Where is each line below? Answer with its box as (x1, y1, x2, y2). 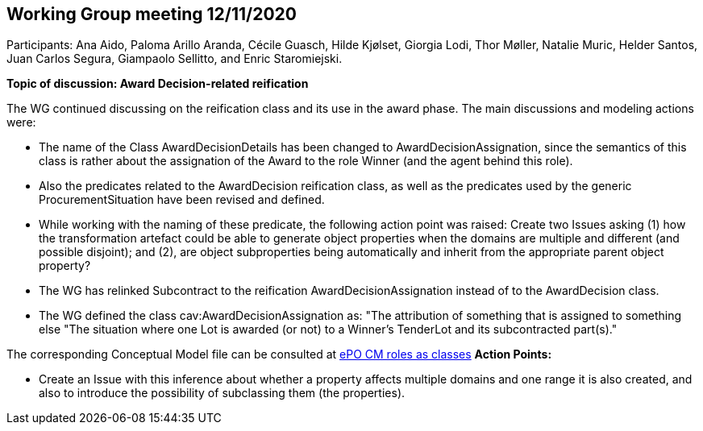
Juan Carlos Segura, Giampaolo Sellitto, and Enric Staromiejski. (6, 52, 343, 66)
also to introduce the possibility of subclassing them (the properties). (39, 386, 406, 400)
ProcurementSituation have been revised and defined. (39, 193, 325, 207)
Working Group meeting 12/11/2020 (6, 4, 297, 24)
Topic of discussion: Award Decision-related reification (6, 77, 309, 91)
